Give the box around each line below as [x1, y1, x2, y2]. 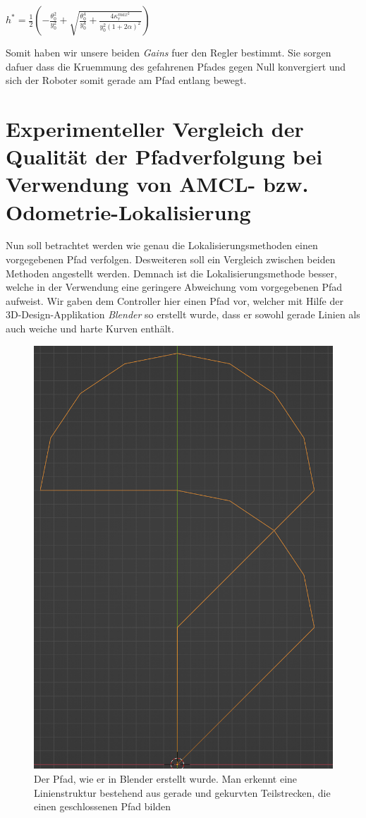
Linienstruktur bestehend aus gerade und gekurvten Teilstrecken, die [34, 785, 331, 800]
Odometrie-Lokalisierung [6, 197, 251, 226]
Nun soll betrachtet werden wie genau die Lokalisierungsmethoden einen [6, 238, 318, 253]
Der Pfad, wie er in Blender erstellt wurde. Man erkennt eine [34, 771, 298, 786]
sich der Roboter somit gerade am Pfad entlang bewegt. [6, 73, 247, 88]
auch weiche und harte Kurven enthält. [6, 321, 174, 336]
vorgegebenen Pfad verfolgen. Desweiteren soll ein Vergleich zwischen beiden [6, 252, 336, 267]
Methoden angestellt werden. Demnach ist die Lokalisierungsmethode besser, [6, 265, 337, 280]
